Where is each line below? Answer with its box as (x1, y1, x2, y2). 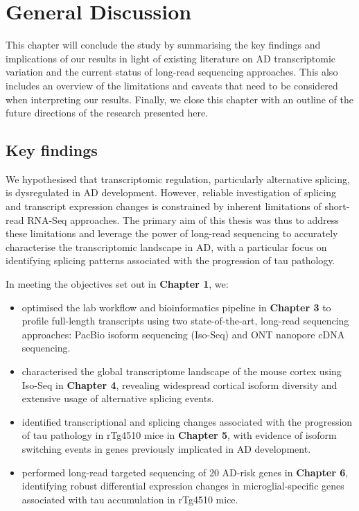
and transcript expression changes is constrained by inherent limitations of (6, 199, 322, 214)
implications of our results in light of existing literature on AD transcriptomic (6, 51, 336, 65)
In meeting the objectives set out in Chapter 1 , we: (6, 277, 229, 291)
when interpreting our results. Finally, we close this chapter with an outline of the (6, 92, 353, 106)
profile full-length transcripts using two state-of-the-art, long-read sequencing (21, 313, 349, 328)
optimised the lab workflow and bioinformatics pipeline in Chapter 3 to (21, 300, 331, 314)
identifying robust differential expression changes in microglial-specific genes (21, 478, 344, 493)
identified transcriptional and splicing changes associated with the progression (21, 414, 353, 428)
